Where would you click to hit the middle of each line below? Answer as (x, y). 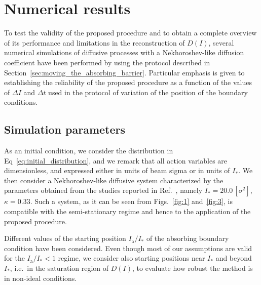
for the (14, 258)
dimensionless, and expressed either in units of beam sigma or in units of (117, 170)
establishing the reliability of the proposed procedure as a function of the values (128, 82)
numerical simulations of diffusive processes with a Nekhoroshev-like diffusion (124, 52)
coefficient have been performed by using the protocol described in (107, 62)
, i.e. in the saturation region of (59, 268)
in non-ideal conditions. (41, 278)
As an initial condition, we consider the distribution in (89, 151)
